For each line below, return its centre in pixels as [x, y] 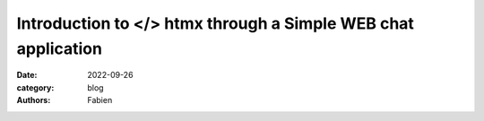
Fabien [100, 100]
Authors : [34, 100]
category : [35, 87]
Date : [27, 75]
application [60, 48]
